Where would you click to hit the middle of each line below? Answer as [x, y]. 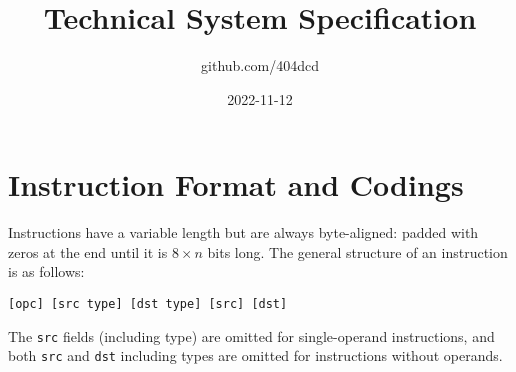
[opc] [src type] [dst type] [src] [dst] [148, 304]
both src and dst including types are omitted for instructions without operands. [255, 355]
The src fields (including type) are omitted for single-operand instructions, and [251, 335]
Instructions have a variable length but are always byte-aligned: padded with [243, 232]
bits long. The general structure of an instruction [357, 251]
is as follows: [46, 271]
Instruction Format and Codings [236, 184]
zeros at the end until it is [88, 251]
